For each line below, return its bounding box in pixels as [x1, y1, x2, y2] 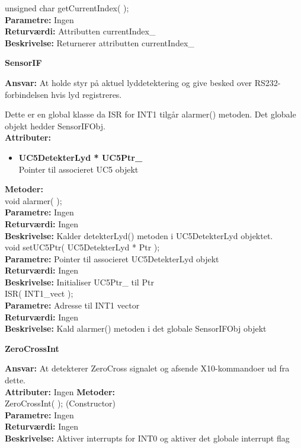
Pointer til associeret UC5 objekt [18, 163, 139, 175]
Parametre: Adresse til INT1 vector [5, 299, 140, 312]
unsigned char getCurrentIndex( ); [5, 2, 129, 14]
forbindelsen [5, 88, 49, 100]
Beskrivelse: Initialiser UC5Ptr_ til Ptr [5, 275, 154, 288]
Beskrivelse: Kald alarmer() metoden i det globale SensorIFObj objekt [5, 322, 267, 335]
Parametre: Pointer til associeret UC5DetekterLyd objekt [5, 252, 219, 265]
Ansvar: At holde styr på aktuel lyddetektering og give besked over [5, 76, 252, 88]
